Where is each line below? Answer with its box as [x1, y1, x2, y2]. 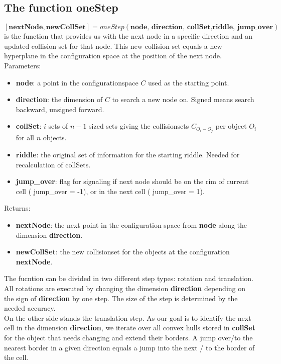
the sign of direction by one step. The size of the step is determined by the [4, 293, 238, 303]
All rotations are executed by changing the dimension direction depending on [4, 283, 246, 293]
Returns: [4, 203, 31, 213]
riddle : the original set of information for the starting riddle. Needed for [16, 149, 240, 160]
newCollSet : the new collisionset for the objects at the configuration [16, 246, 230, 257]
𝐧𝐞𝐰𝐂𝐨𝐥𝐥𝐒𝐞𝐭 [46, 24, 86, 31]
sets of [48, 121, 68, 131]
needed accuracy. [4, 303, 56, 313]
